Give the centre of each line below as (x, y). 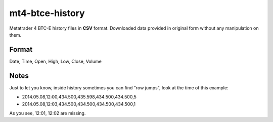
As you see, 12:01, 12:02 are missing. (48, 113)
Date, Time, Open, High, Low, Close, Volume (56, 61)
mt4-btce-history (47, 13)
